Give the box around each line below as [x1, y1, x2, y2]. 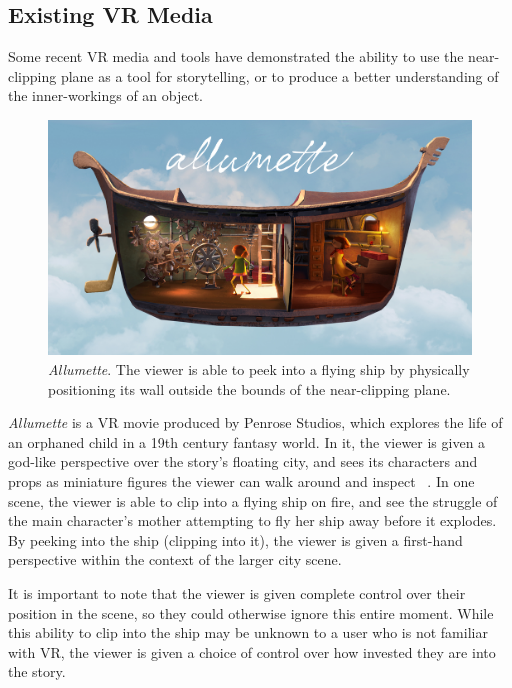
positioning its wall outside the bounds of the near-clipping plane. [48, 378, 451, 399]
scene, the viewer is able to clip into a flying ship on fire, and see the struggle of [8, 490, 498, 511]
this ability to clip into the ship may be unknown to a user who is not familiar [8, 622, 488, 643]
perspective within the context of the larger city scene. [8, 549, 342, 570]
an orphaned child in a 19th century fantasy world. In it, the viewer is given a [8, 431, 486, 452]
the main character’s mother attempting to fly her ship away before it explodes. [8, 510, 497, 531]
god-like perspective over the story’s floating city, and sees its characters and [8, 451, 478, 472]
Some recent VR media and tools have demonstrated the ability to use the [8, 46, 464, 67]
